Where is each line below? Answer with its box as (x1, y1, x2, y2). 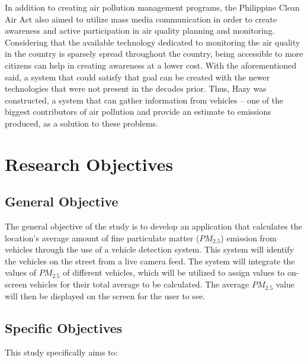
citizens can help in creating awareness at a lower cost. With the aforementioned (5, 59, 297, 71)
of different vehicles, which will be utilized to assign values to (63, 266, 285, 279)
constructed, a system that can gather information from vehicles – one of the (5, 93, 284, 106)
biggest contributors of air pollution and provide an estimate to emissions (5, 105, 271, 118)
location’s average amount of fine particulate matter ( (5, 231, 200, 244)
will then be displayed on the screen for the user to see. (5, 289, 206, 302)
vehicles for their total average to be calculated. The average (30, 278, 249, 290)
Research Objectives (5, 151, 174, 176)
